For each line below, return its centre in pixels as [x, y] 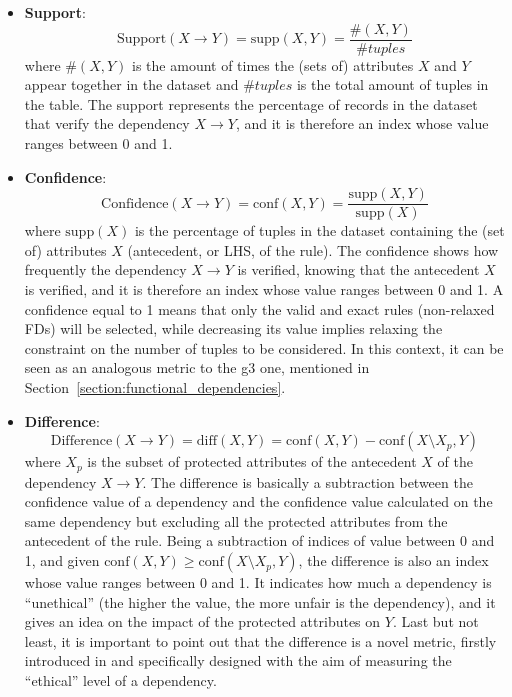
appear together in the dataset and [131, 84]
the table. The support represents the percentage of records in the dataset [251, 103]
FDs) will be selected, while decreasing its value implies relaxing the [233, 328]
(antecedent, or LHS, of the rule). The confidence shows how [313, 249]
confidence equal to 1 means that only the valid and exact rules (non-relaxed [259, 308]
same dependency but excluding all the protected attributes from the [236, 520]
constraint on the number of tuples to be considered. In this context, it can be [264, 347]
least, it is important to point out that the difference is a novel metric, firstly [260, 640]
